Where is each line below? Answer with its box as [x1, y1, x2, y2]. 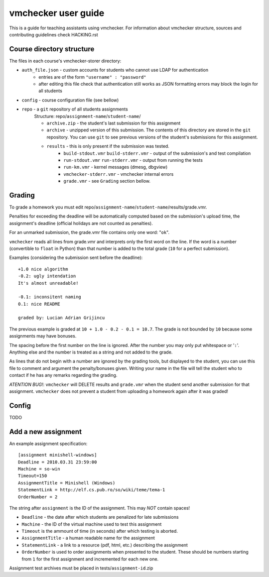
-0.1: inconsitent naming [18, 294, 82, 300]
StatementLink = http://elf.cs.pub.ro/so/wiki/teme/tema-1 [18, 487, 165, 493]
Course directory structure [9, 45, 95, 53]
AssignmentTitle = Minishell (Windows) [18, 480, 116, 485]
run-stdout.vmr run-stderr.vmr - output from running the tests [63, 157, 203, 163]
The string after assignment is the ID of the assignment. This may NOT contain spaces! [9, 505, 190, 511]
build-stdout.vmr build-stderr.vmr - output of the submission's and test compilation [63, 150, 251, 156]
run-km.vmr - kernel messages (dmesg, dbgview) [63, 164, 168, 170]
